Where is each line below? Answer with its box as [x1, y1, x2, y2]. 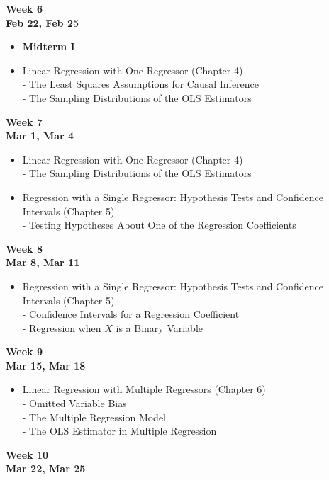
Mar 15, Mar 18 [6, 358, 86, 372]
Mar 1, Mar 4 [6, 128, 74, 143]
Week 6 [6, 1, 43, 16]
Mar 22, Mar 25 [6, 461, 86, 476]
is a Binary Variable [116, 320, 203, 335]
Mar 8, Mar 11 [6, 255, 80, 270]
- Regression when [22, 320, 101, 335]
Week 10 [6, 447, 49, 462]
